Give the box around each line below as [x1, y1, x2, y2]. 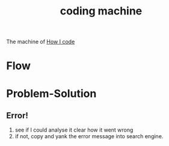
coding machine [60, 4, 143, 18]
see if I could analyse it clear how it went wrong [14, 126, 134, 133]
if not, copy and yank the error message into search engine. [14, 133, 164, 140]
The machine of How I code [6, 38, 75, 46]
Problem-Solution [6, 87, 97, 100]
